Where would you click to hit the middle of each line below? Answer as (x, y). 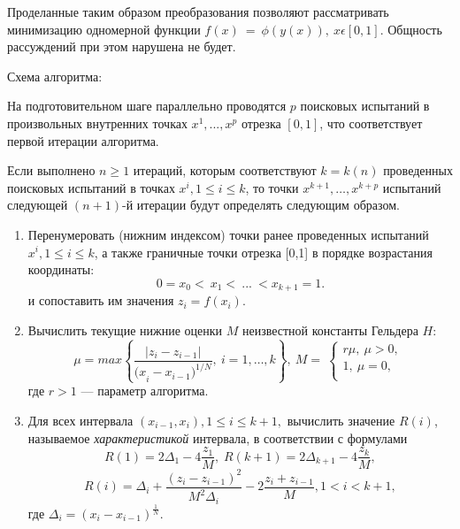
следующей (38, 205)
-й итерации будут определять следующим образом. (261, 205)
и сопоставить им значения (101, 300)
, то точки (272, 187)
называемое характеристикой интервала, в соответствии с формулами (218, 437)
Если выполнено (51, 170)
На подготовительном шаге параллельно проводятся (147, 106)
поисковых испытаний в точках (91, 187)
